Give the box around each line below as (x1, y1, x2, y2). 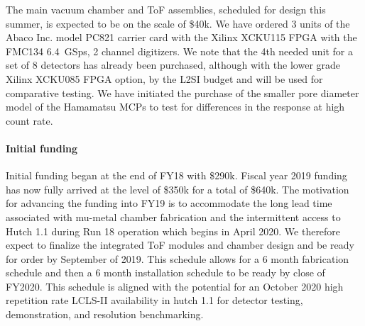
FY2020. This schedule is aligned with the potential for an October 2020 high (6, 279, 344, 293)
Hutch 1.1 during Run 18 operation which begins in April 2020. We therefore (6, 223, 341, 238)
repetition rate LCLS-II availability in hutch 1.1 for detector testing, (6, 293, 303, 308)
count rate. (6, 113, 53, 128)
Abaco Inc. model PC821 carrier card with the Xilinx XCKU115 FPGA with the (6, 30, 357, 45)
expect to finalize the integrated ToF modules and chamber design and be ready (6, 237, 354, 252)
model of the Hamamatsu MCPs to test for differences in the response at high (6, 99, 345, 114)
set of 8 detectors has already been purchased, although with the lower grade (6, 57, 341, 72)
